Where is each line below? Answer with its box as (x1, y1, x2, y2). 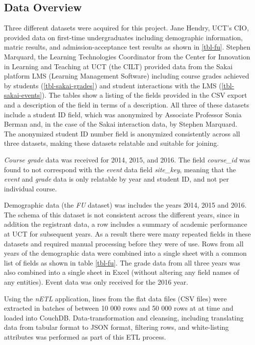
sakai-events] (4, 90, 42, 100)
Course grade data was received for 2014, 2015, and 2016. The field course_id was (4, 154, 250, 164)
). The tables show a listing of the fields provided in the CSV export (42, 90, 247, 100)
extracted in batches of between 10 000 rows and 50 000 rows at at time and (4, 303, 233, 313)
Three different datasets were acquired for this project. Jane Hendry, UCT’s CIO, (4, 23, 249, 33)
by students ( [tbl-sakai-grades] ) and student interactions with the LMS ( (4, 80, 222, 90)
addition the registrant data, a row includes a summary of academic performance (4, 219, 247, 229)
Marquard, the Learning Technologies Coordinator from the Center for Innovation (4, 51, 250, 61)
